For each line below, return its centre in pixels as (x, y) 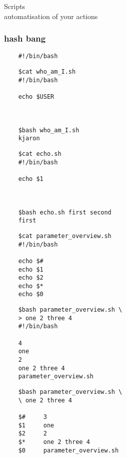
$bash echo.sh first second (65, 212)
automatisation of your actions (51, 16)
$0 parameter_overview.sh (68, 450)
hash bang (25, 38)
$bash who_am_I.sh (49, 130)
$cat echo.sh (40, 154)
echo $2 (31, 278)
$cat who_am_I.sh (47, 72)
